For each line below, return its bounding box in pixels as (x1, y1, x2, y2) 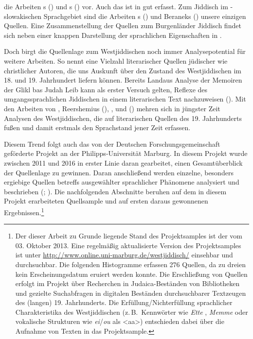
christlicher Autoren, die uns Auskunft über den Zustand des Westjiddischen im (4, 65, 242, 75)
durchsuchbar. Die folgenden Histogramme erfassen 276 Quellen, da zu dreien (15, 259, 246, 269)
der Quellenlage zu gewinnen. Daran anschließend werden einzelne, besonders (4, 167, 234, 177)
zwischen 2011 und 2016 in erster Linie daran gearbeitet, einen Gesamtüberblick (4, 157, 243, 168)
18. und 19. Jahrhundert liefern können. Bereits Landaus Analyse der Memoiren (4, 75, 242, 85)
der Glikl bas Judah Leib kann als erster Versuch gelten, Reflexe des (4, 84, 208, 94)
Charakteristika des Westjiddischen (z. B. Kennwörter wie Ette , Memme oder (15, 306, 248, 317)
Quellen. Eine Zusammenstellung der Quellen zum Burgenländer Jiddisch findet (4, 20, 241, 31)
